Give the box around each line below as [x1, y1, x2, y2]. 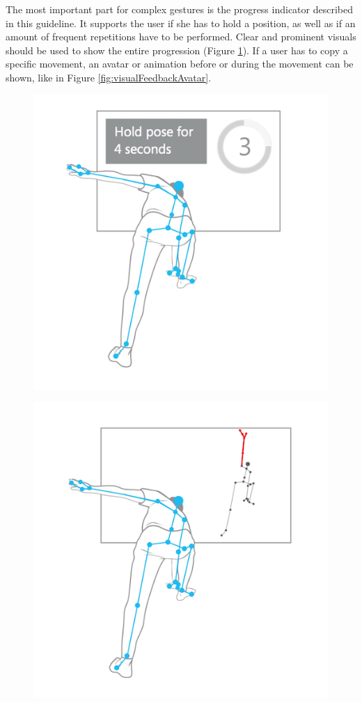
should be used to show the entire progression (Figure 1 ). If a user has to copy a [6, 42, 348, 57]
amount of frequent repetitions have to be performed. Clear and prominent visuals [6, 29, 356, 44]
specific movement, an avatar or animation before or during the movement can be [6, 56, 354, 71]
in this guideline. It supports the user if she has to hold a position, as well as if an [6, 15, 356, 30]
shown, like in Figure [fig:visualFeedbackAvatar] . [6, 70, 212, 84]
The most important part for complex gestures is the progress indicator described [6, 2, 353, 16]
